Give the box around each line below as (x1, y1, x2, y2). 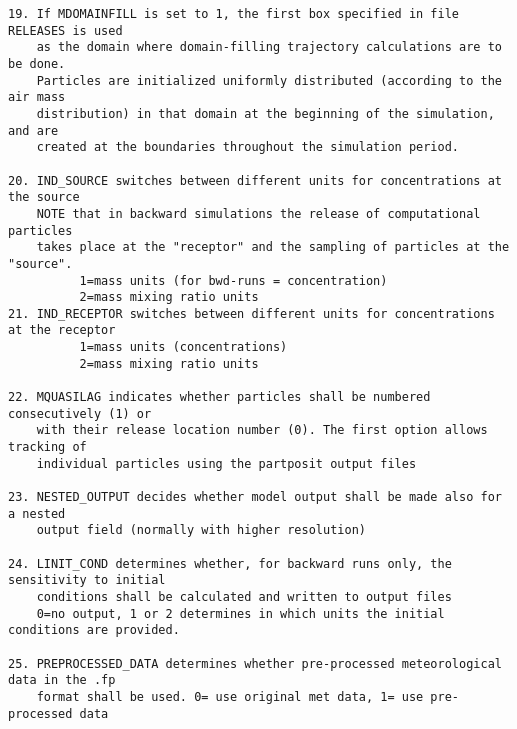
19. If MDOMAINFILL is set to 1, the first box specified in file (8, 7, 460, 21)
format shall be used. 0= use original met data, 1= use (36, 689, 424, 704)
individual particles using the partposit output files (36, 456, 417, 471)
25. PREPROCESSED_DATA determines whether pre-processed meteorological (8, 656, 502, 671)
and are (8, 123, 59, 138)
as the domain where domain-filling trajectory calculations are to (36, 40, 502, 55)
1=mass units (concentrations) (79, 340, 288, 355)
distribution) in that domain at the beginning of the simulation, (36, 106, 495, 121)
